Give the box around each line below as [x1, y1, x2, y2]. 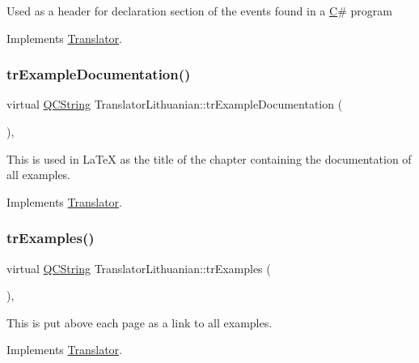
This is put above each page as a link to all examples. [6, 314, 273, 331]
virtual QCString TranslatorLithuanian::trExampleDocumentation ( [6, 96, 343, 113]
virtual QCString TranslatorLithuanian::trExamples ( [6, 259, 271, 276]
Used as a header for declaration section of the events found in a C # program [6, 2, 392, 19]
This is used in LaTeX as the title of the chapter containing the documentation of [6, 150, 412, 167]
